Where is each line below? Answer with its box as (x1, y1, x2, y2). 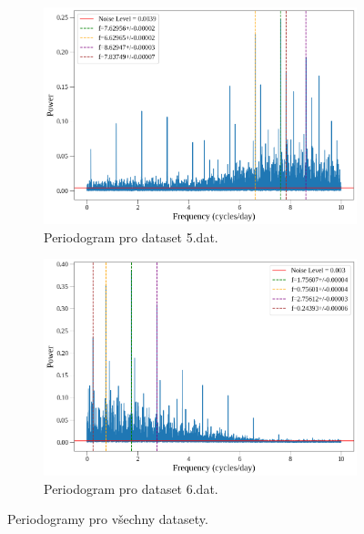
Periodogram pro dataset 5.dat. (44, 227, 218, 246)
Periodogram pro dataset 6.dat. (44, 478, 218, 498)
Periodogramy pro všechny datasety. (7, 509, 208, 529)
